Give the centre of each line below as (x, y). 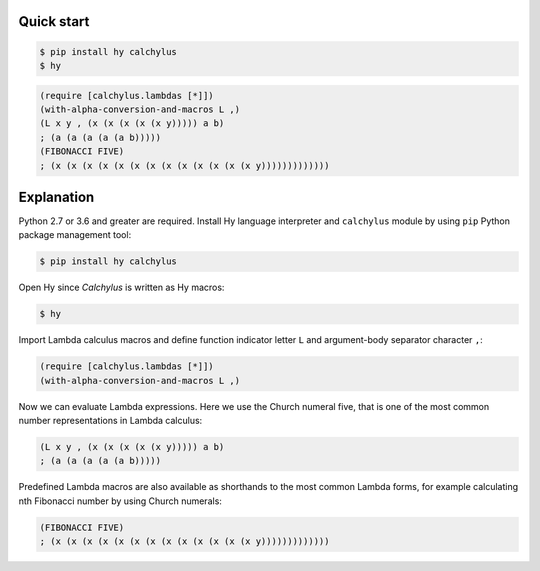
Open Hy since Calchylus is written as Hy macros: (121, 287)
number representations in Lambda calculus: (110, 421)
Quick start (54, 21)
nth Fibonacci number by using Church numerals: (120, 501)
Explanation (56, 196)
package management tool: (75, 235)
